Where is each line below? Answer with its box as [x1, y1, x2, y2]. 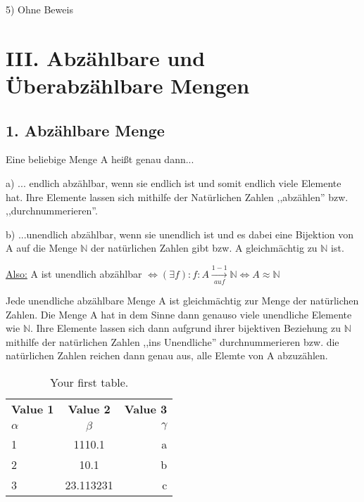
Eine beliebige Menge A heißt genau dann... [6, 152, 194, 167]
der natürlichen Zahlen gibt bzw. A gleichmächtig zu [90, 240, 318, 255]
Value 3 [124, 401, 168, 418]
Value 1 [11, 401, 54, 418]
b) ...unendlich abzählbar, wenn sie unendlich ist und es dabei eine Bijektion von [6, 226, 354, 241]
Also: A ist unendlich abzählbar [6, 266, 142, 281]
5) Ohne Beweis [6, 2, 73, 16]
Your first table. [49, 374, 129, 391]
